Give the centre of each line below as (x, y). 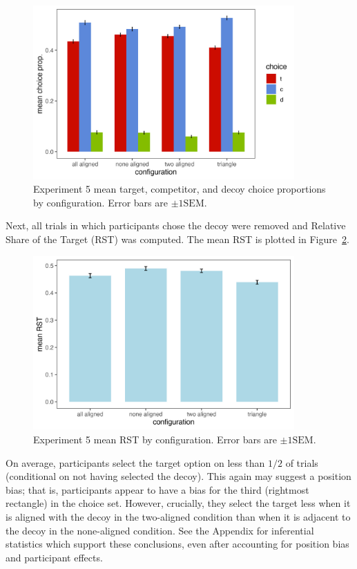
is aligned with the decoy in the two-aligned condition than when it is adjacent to (178, 516)
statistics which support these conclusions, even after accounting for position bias (177, 544)
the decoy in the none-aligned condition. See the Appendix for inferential (160, 530)
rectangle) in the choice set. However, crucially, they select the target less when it (178, 503)
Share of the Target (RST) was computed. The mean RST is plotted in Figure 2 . (177, 239)
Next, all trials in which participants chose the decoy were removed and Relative (176, 225)
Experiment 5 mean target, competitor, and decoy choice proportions (180, 189)
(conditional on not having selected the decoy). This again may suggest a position (178, 476)
